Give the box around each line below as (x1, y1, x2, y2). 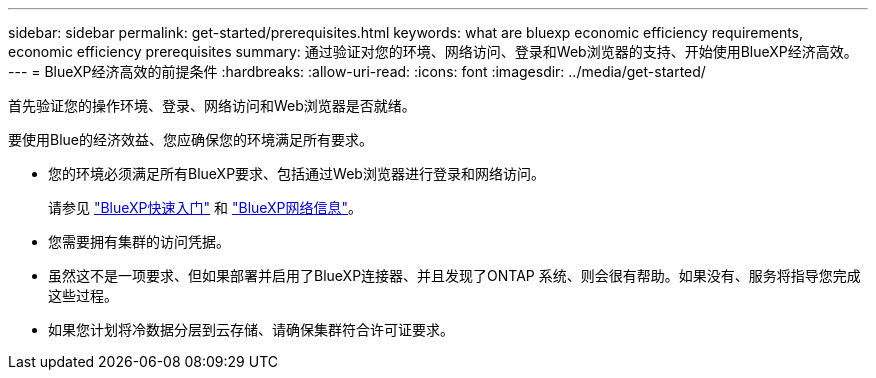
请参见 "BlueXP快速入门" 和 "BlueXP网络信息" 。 (48, 199, 363, 216)
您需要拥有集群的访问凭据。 (48, 233, 230, 250)
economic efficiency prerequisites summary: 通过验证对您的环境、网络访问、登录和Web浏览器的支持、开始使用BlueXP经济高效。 (8, 43, 858, 60)
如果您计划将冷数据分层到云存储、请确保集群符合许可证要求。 (48, 321, 454, 338)
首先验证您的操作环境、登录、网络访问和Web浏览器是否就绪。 (8, 97, 416, 114)
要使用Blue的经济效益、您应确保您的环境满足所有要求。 (8, 131, 373, 148)
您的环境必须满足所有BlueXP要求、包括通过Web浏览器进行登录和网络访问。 (48, 165, 545, 182)
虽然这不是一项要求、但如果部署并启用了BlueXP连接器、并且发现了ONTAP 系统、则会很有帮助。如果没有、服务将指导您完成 (48, 267, 861, 284)
